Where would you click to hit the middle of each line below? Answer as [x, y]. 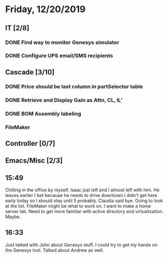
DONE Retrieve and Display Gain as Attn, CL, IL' [64, 100]
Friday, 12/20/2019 [45, 9]
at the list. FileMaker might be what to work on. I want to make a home [78, 206]
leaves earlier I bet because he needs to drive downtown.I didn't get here [81, 195]
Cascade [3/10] [30, 72]
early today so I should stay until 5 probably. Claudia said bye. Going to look [84, 201]
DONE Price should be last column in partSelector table [74, 86]
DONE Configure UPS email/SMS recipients [59, 56]
